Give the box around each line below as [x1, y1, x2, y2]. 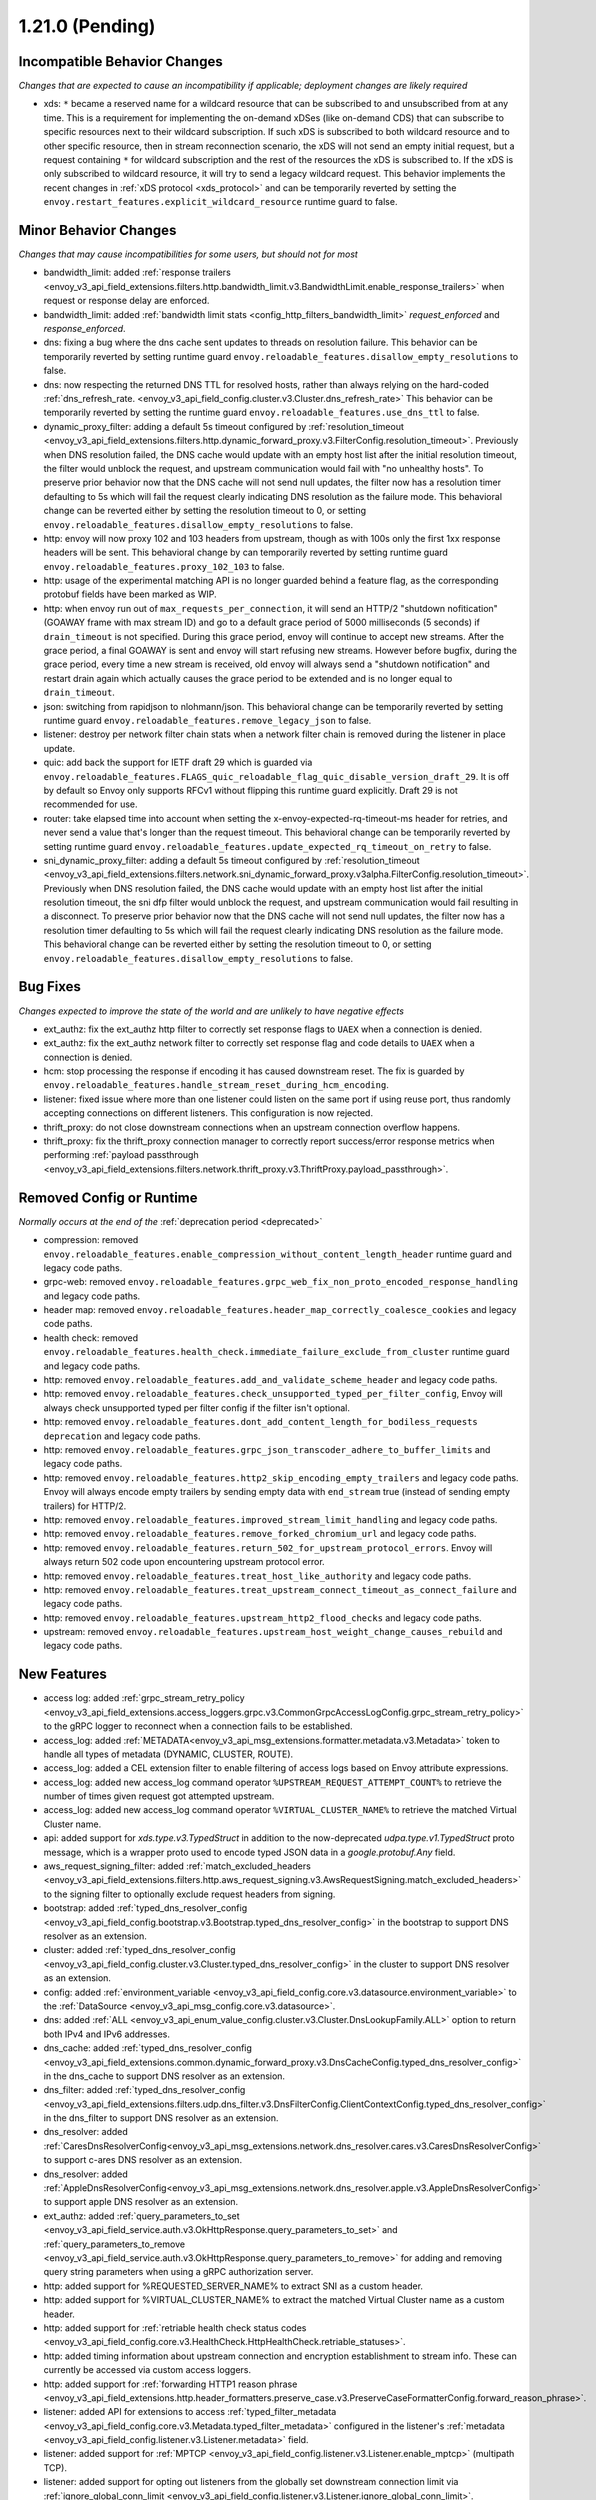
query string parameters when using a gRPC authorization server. [43, 2266, 314, 2278]
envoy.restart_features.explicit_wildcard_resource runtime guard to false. [43, 196, 398, 208]
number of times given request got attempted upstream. [43, 1790, 275, 1802]
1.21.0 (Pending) [18, 15, 156, 37]
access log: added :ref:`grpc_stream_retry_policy [43, 1692, 245, 1704]
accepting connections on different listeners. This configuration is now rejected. [43, 1107, 374, 1119]
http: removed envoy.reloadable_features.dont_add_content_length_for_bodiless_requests [43, 1416, 479, 1428]
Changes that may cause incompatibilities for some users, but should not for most [18, 248, 359, 260]
